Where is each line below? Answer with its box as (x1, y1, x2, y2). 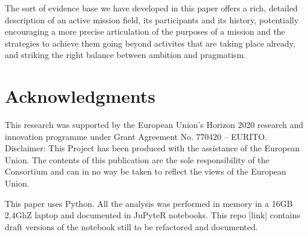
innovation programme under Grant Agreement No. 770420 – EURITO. (5, 130, 267, 142)
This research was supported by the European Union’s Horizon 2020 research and (5, 118, 304, 131)
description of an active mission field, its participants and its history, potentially (5, 13, 299, 26)
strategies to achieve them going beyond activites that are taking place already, (5, 36, 295, 49)
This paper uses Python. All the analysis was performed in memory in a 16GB (5, 197, 293, 209)
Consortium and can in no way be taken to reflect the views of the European (5, 165, 286, 178)
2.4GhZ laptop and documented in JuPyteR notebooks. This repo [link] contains (5, 209, 300, 221)
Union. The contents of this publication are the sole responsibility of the (5, 153, 270, 166)
